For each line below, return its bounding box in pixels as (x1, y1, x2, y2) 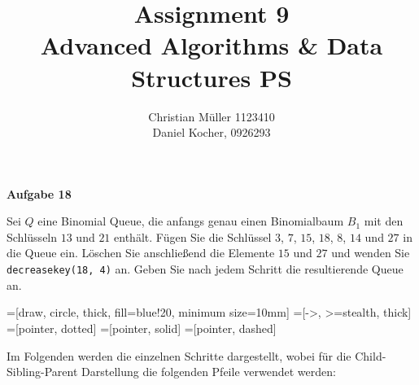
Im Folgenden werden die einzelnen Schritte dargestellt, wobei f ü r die (7, 347, 351, 364)
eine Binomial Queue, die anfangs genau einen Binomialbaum (37, 212, 344, 230)
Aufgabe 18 (7, 185, 72, 202)
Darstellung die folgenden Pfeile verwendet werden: (81, 363, 336, 380)
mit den (364, 212, 404, 230)
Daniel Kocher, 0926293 (152, 124, 271, 141)
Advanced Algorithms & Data (40, 28, 383, 62)
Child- (355, 347, 386, 364)
